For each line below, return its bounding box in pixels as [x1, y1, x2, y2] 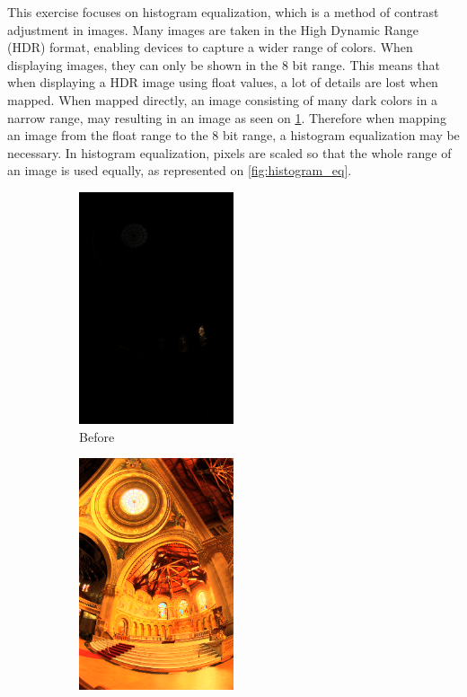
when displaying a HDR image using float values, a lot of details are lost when [7, 73, 438, 92]
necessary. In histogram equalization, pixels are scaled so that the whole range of [7, 143, 452, 162]
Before [79, 427, 115, 446]
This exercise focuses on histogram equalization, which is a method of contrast [7, 3, 439, 21]
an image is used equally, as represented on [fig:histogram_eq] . [7, 161, 352, 180]
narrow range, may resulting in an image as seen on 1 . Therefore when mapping [7, 108, 446, 127]
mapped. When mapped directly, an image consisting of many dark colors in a [7, 90, 438, 109]
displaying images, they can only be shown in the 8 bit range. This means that [7, 55, 440, 74]
